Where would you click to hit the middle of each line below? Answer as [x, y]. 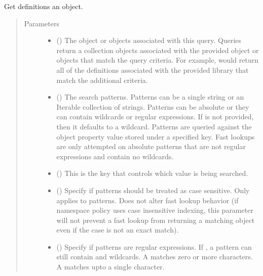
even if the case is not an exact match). [118, 230]
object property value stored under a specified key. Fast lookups [156, 136]
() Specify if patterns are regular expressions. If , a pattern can [154, 246]
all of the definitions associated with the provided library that [153, 70]
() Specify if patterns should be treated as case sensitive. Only [153, 190]
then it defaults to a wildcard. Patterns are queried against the [154, 126]
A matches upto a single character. [110, 267]
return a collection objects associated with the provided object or [158, 50]
